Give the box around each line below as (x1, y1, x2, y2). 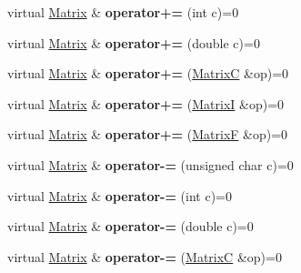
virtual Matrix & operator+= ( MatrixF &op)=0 (7, 125, 288, 144)
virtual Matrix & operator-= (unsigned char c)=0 (7, 155, 294, 174)
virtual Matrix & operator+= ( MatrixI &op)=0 (7, 94, 285, 113)
